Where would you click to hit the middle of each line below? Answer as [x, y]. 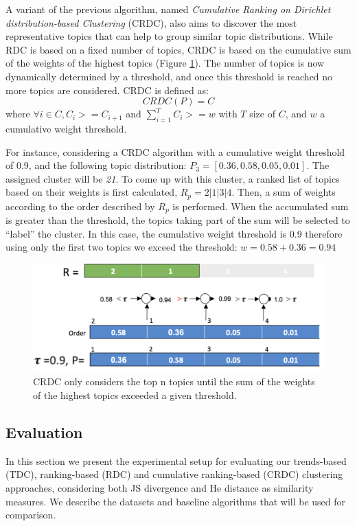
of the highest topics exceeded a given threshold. [135, 394]
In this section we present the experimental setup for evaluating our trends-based [176, 460]
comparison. [31, 515]
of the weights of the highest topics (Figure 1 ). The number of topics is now [165, 63]
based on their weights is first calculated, [92, 192]
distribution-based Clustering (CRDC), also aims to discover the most [151, 22]
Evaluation [44, 432]
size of [262, 114]
